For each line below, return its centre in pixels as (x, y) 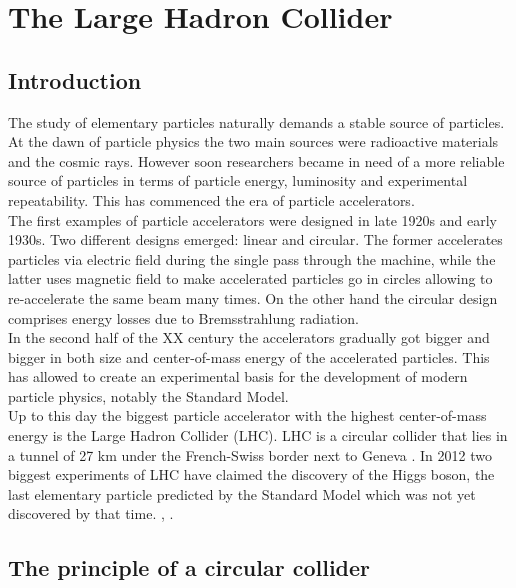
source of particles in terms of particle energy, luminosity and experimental (238, 180)
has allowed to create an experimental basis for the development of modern (238, 376)
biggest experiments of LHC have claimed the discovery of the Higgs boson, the (251, 474)
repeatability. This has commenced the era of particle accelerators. (211, 199)
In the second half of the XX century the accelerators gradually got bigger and (249, 337)
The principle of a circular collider (189, 567)
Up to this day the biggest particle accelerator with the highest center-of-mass (247, 415)
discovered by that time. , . (91, 513)
